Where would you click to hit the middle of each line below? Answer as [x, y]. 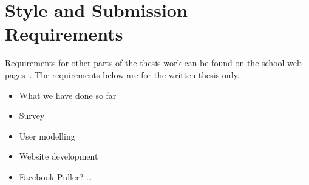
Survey [32, 116]
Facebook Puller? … [56, 176]
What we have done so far [68, 95]
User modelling [47, 136]
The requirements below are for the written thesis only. [137, 74]
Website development [59, 156]
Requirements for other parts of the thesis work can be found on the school [145, 63]
